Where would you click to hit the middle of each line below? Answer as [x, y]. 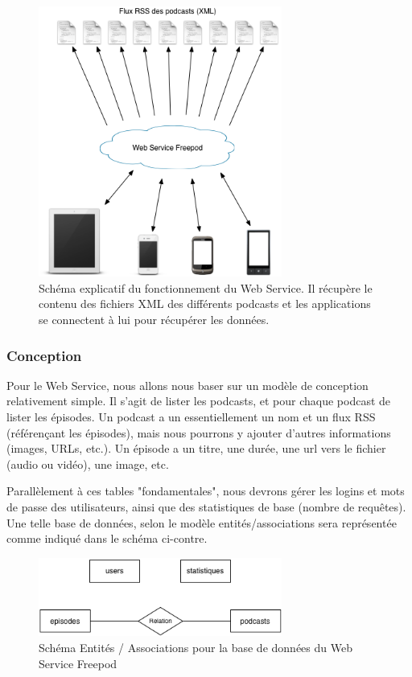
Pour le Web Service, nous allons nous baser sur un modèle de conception [187, 385]
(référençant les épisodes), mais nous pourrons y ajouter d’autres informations [199, 432]
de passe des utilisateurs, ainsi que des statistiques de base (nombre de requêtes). [206, 506]
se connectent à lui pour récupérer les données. [154, 319]
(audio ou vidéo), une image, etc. [88, 464]
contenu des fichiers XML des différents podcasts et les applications [205, 304]
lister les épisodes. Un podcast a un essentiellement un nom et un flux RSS [191, 416]
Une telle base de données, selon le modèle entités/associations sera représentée [202, 522]
